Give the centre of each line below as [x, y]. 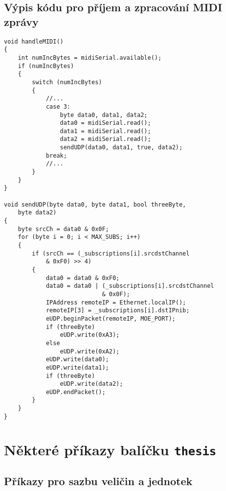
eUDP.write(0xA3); [90, 335]
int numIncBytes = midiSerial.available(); [90, 58]
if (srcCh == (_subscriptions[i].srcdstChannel [111, 253]
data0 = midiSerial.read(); [105, 123]
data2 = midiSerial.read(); [105, 139]
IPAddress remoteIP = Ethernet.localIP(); [116, 302]
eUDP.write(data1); [77, 367]
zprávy [21, 21]
